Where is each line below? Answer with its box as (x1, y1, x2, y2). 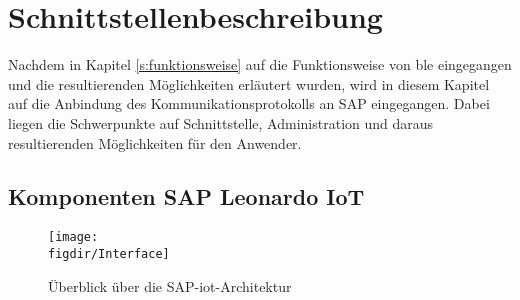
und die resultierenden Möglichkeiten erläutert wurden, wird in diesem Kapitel (8, 73, 490, 94)
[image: (48, 230, 99, 245)
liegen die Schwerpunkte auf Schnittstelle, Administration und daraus (8, 112, 434, 133)
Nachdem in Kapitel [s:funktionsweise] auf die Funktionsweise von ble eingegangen (8, 54, 512, 75)
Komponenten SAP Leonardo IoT (8, 181, 365, 212)
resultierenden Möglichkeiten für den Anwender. (8, 132, 302, 153)
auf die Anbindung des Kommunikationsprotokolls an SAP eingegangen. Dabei (8, 93, 490, 114)
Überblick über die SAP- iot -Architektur (48, 275, 292, 296)
